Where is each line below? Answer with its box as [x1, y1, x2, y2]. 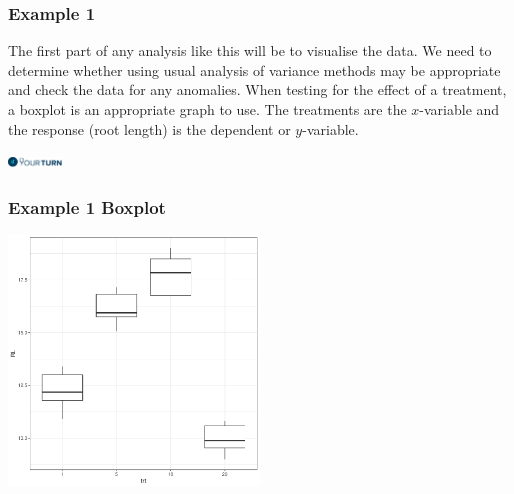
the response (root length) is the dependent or [8, 118, 291, 139]
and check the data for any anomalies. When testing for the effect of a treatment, [8, 79, 507, 100]
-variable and [419, 99, 500, 119]
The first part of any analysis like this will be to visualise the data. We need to [8, 40, 492, 61]
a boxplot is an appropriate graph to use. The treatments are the [8, 99, 407, 119]
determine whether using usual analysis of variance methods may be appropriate [8, 59, 501, 80]
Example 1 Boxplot [8, 194, 166, 219]
